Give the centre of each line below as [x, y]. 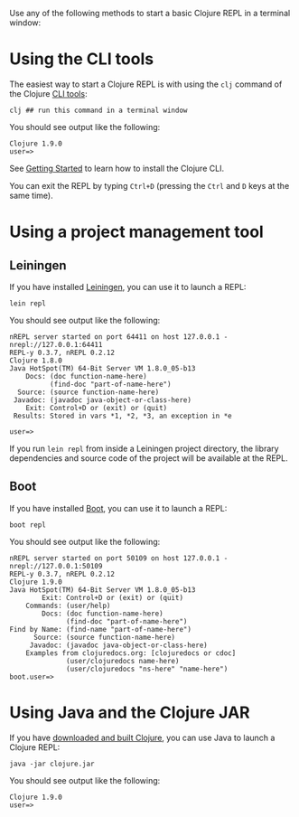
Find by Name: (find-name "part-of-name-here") [101, 629]
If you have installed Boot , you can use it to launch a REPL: [118, 508]
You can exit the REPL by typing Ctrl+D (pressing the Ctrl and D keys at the [149, 185]
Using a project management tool [136, 232]
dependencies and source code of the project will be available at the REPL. [149, 458]
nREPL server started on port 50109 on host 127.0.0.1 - [119, 558]
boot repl [28, 525]
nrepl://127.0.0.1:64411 [56, 344]
